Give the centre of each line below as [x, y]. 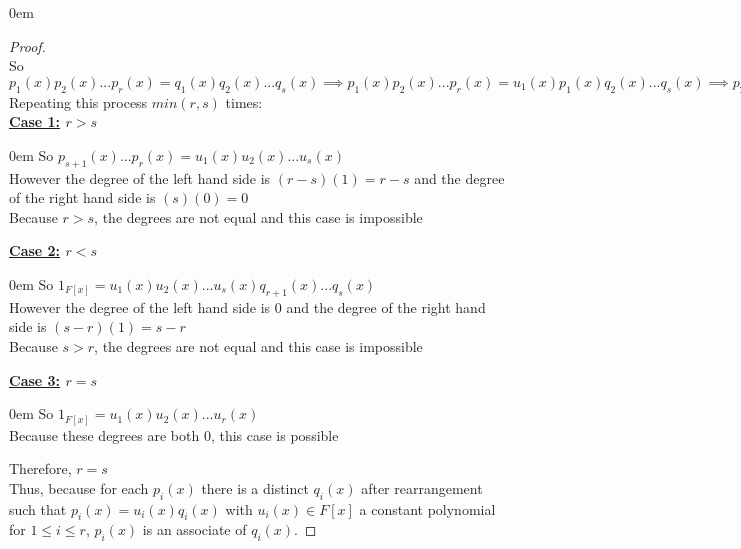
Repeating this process [78, 101]
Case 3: [35, 379]
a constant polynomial [427, 508]
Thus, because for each [79, 487]
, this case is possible [274, 434]
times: [244, 101]
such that [38, 508]
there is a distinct [255, 487]
